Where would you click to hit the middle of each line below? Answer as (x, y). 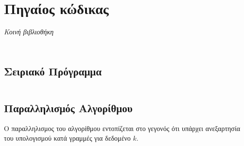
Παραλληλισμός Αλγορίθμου (68, 108)
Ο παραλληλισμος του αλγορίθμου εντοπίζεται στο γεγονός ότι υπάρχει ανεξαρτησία (122, 128)
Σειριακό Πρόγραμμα (53, 71)
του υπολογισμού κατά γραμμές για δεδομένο (67, 138)
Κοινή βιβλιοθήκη (29, 32)
